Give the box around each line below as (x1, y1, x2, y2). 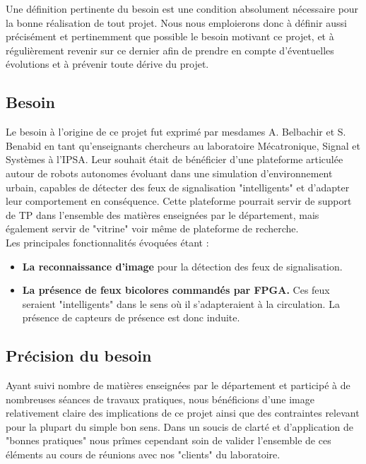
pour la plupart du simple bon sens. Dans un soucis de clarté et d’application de (6, 419, 353, 434)
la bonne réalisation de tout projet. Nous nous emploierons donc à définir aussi (6, 15, 347, 30)
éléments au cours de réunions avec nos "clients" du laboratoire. (6, 447, 281, 462)
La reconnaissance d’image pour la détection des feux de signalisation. (22, 258, 343, 273)
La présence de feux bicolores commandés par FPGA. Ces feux (22, 282, 330, 297)
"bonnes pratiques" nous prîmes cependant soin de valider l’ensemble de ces (6, 433, 331, 448)
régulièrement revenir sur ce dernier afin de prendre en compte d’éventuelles (6, 42, 334, 57)
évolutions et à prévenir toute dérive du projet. (6, 56, 209, 71)
